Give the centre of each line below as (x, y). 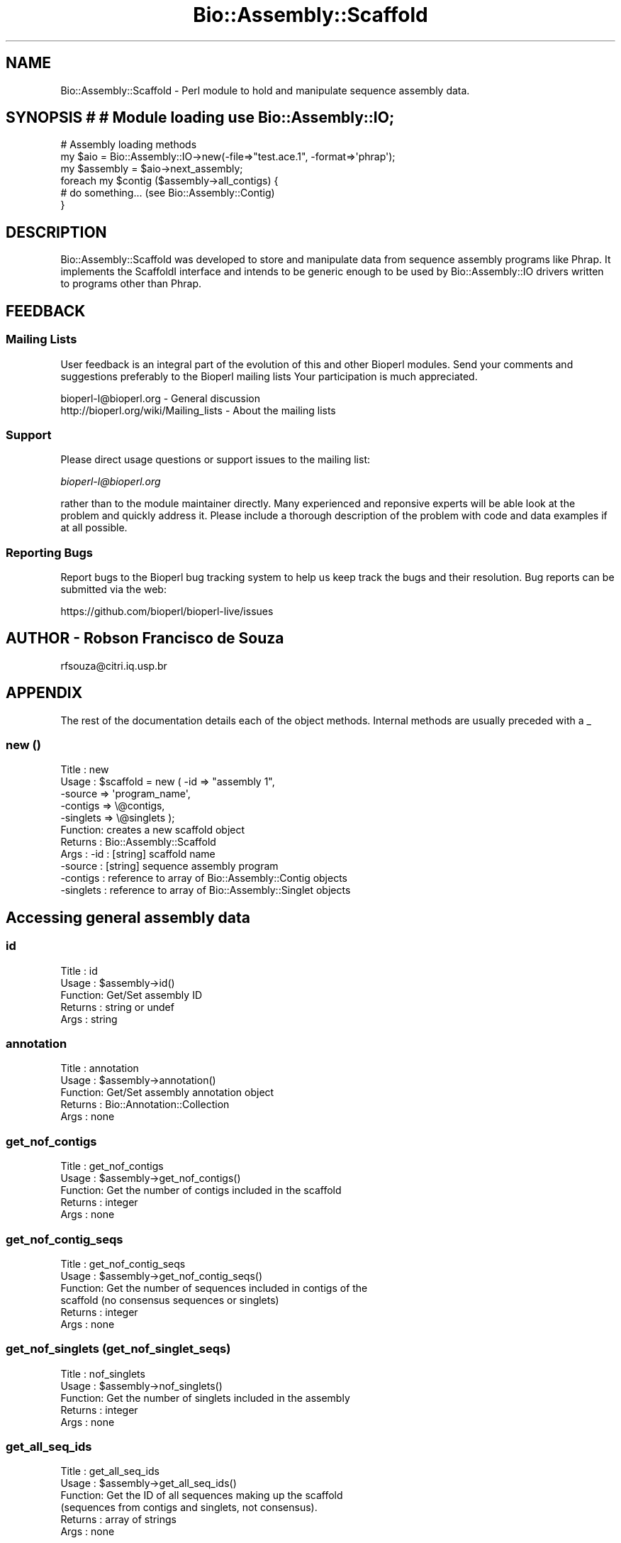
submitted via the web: (113, 589)
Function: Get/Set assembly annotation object (167, 1093)
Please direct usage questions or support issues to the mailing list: (215, 460)
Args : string (89, 1019)
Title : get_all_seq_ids (110, 1471)
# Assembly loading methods (129, 145)
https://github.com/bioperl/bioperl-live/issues (167, 611)
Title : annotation (100, 1068)
